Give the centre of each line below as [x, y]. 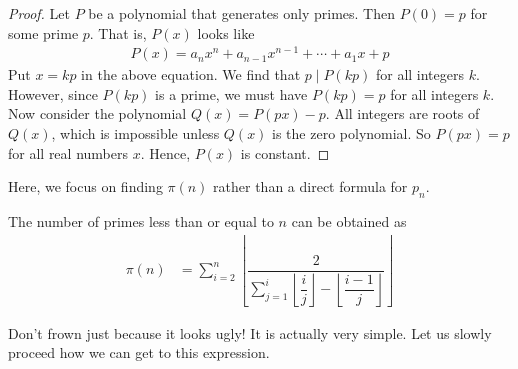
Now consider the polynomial [97, 113]
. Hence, [165, 152]
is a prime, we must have [231, 93]
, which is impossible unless [135, 133]
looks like [226, 32]
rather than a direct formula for [310, 186]
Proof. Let [39, 13]
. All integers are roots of [402, 113]
